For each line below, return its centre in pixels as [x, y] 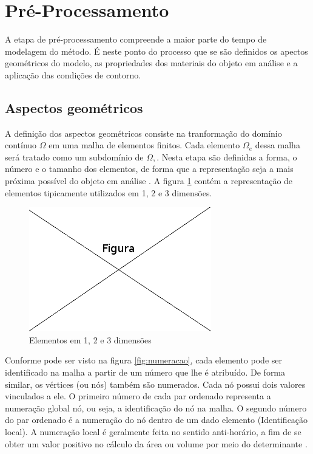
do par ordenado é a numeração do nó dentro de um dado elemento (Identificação [156, 420]
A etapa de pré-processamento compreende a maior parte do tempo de [136, 39]
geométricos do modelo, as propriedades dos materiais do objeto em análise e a [151, 63]
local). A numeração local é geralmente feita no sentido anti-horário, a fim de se [153, 432]
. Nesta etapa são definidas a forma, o [227, 156]
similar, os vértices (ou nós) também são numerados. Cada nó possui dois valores [155, 384]
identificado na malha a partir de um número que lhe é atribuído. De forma [145, 372]
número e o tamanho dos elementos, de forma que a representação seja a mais [149, 169]
